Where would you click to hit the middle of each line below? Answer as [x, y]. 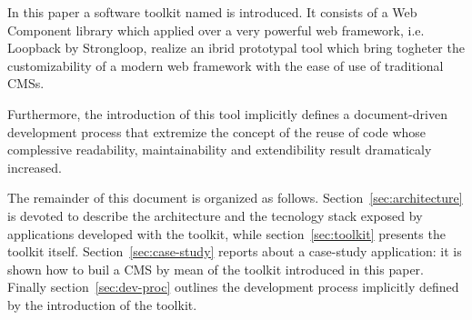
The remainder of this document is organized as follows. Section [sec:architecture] [235, 198]
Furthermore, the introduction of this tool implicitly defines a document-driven [227, 113]
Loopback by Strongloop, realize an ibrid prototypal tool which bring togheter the [236, 48]
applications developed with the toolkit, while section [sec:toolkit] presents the [226, 233]
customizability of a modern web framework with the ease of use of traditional [226, 65]
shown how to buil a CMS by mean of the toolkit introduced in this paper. [216, 269]
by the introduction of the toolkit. [102, 304]
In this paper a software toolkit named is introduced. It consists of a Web [212, 12]
